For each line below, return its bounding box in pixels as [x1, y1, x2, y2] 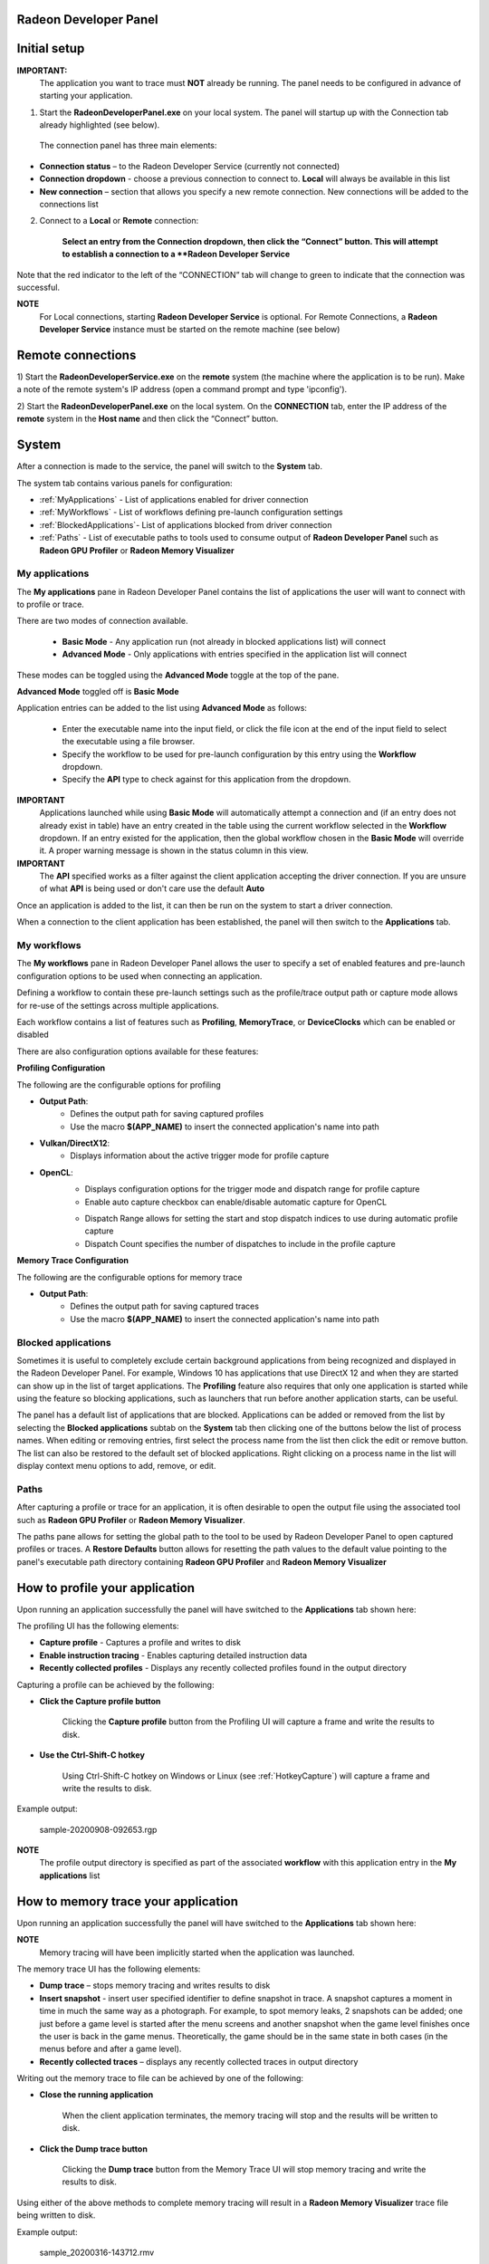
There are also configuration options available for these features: [16, 1046, 259, 1057]
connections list [39, 199, 99, 210]
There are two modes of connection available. [16, 616, 188, 627]
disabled [16, 1029, 49, 1041]
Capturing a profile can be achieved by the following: [16, 1679, 215, 1690]
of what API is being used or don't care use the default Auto [39, 883, 265, 894]
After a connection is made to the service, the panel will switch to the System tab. [16, 461, 323, 472]
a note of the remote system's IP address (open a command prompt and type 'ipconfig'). [16, 384, 348, 395]
